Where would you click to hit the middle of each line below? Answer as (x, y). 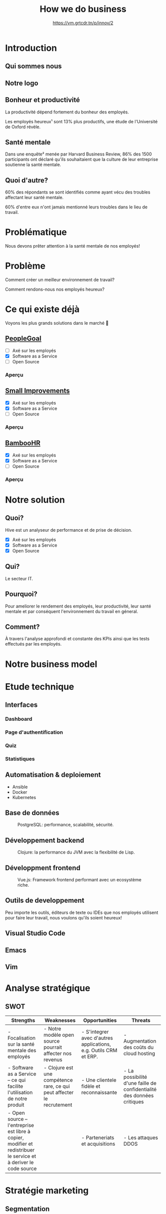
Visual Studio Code (35, 934)
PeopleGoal (23, 338)
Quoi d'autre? (27, 180)
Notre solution (35, 500)
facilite (15, 1086)
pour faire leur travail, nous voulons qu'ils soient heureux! (63, 917)
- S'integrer (95, 1032)
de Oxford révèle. (23, 127)
